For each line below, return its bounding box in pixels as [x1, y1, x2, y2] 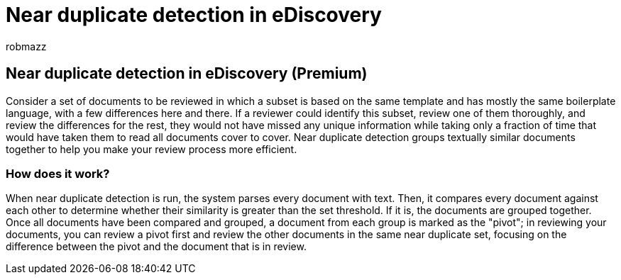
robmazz [6, 40, 47, 52]
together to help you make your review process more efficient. [6, 142, 297, 155]
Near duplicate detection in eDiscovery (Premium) [6, 65, 368, 83]
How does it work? [6, 166, 110, 181]
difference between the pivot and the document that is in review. [6, 240, 307, 253]
